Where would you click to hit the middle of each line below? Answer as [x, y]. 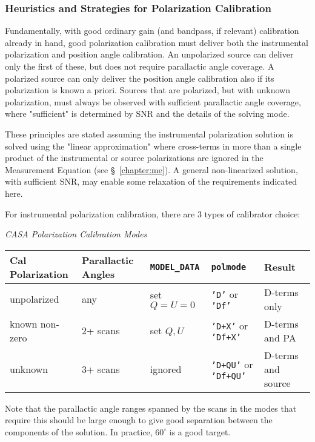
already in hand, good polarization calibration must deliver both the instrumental [157, 42]
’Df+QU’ [229, 376]
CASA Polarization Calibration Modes [76, 234]
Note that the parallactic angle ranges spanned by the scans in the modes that [151, 408]
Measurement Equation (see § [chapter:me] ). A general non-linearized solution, [151, 169]
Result [280, 267]
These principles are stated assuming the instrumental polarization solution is [149, 134]
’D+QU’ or [232, 364]
